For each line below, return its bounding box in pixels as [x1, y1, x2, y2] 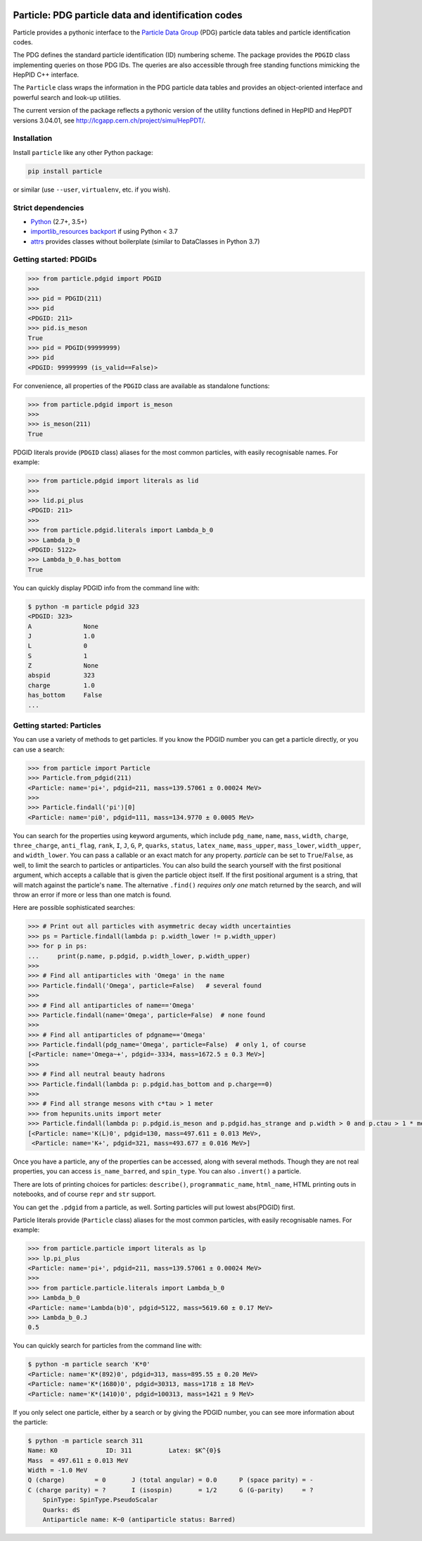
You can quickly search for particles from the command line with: [13, 1342, 202, 1350]
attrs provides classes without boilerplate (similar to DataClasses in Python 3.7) [30, 237, 260, 246]
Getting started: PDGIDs [13, 254, 97, 264]
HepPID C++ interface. [13, 70, 79, 79]
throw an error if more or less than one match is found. [13, 891, 172, 899]
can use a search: [13, 745, 65, 754]
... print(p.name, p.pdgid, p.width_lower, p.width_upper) [27, 952, 251, 960]
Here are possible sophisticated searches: [13, 904, 135, 912]
